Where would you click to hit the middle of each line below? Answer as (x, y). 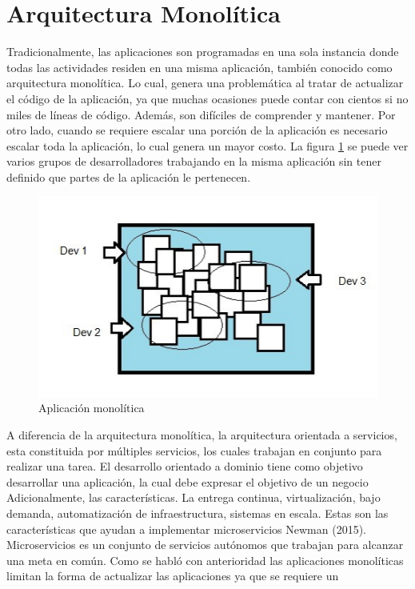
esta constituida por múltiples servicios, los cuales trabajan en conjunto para (194, 450)
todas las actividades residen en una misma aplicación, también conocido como (200, 67)
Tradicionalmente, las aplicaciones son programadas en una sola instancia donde (203, 52)
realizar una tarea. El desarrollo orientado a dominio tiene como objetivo (185, 466)
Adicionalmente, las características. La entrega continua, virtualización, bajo (194, 497)
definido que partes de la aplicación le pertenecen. (129, 176)
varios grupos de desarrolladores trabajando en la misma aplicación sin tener (194, 161)
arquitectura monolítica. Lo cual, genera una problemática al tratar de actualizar (205, 83)
